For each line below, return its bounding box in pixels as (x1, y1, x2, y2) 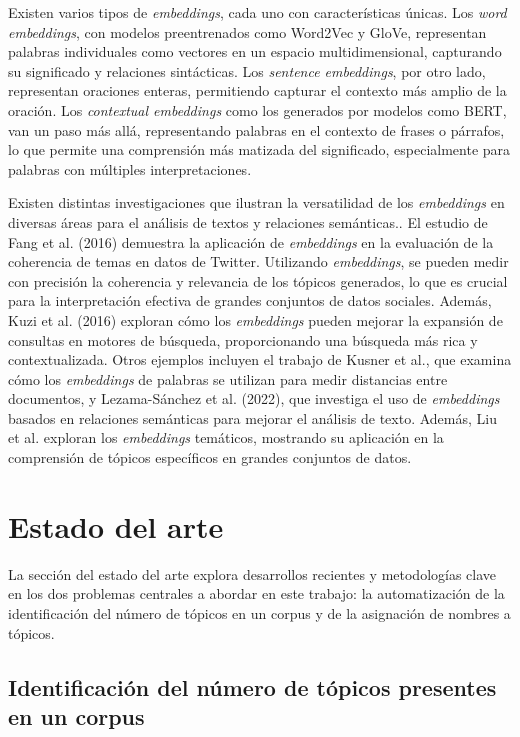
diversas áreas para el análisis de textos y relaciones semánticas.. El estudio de (8, 211, 488, 232)
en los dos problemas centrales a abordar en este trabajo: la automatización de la (8, 583, 505, 604)
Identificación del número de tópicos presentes (8, 671, 497, 702)
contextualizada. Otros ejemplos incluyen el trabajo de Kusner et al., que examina (8, 349, 512, 370)
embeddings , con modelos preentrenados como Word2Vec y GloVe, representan (8, 21, 487, 42)
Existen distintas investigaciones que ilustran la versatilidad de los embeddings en (8, 192, 505, 213)
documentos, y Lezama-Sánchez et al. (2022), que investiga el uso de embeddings (8, 388, 500, 409)
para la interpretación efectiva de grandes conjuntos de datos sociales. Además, (8, 290, 492, 311)
